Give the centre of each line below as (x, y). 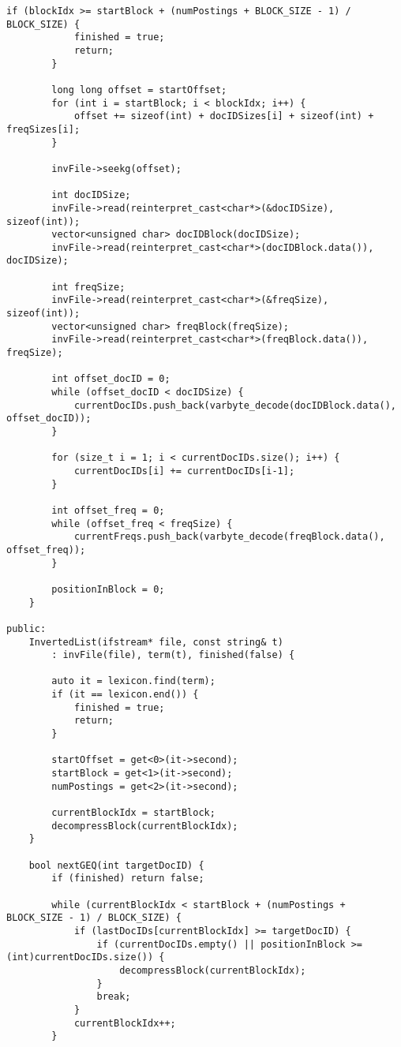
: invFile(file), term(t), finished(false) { (173, 655)
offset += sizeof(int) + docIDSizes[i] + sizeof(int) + (224, 116)
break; (114, 997)
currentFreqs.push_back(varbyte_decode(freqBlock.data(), (229, 537)
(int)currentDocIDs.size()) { (86, 957)
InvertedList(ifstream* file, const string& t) (156, 642)
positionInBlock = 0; (108, 589)
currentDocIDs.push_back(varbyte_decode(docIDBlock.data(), (235, 405)
